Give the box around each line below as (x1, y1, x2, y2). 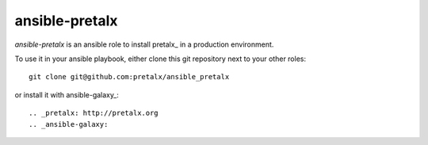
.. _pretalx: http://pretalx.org (29, 109, 159, 118)
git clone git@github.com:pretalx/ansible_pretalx (29, 72, 230, 82)
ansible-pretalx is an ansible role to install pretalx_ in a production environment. (14, 40, 274, 49)
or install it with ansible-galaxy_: (14, 90, 119, 99)
